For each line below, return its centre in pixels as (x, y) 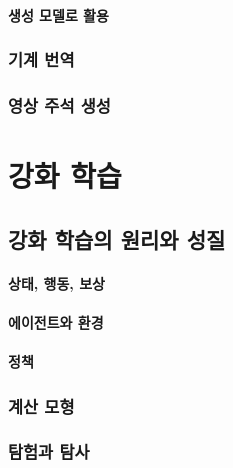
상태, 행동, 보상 (56, 282)
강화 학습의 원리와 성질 (117, 238)
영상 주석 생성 (59, 104)
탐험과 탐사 (49, 451)
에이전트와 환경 (56, 321)
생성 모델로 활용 (58, 14)
